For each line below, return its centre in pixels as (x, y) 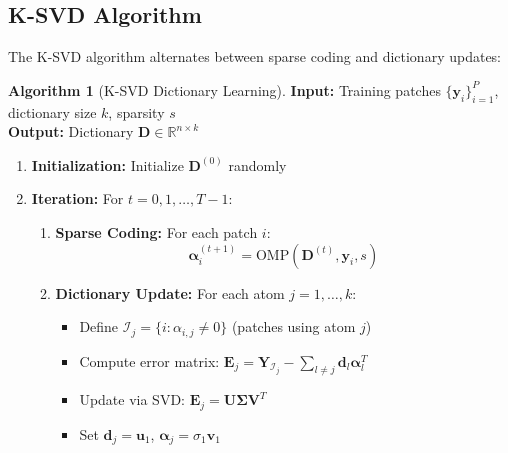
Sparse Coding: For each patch (156, 231)
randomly (257, 164)
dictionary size (52, 111)
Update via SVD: (132, 399)
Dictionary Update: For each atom (170, 292)
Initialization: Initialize (107, 164)
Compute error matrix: (149, 360)
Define (99, 326)
